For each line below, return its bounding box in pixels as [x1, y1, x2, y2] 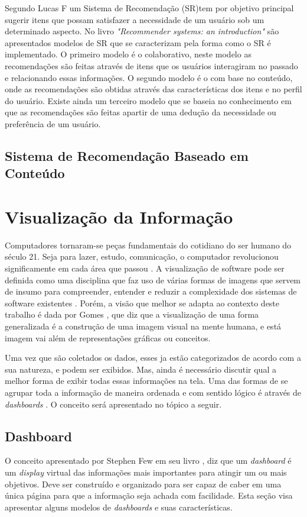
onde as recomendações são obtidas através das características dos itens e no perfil [5, 83, 302, 95]
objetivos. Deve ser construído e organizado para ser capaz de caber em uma [5, 477, 282, 490]
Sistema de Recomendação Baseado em [5, 146, 249, 164]
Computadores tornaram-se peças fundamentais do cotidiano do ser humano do [5, 238, 292, 251]
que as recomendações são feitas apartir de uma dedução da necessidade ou [5, 106, 276, 118]
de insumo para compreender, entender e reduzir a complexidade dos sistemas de [5, 285, 297, 298]
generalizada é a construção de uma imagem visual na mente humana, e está [5, 319, 282, 332]
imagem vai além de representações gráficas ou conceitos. [5, 331, 211, 344]
